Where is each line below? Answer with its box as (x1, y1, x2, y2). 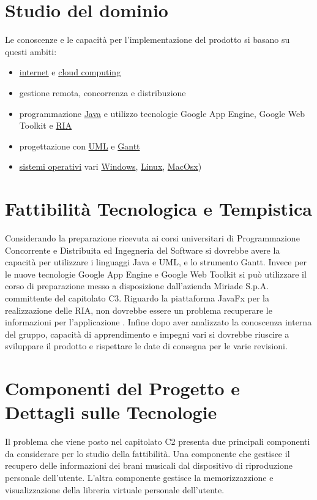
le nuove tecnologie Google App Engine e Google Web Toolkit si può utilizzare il (5, 267, 307, 280)
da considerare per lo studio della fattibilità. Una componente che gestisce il (5, 447, 290, 460)
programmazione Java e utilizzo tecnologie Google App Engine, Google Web (19, 107, 305, 119)
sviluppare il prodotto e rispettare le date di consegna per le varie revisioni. (5, 339, 288, 352)
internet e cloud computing (19, 66, 121, 78)
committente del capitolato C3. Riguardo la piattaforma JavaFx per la (5, 291, 269, 304)
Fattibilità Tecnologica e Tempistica (5, 196, 313, 221)
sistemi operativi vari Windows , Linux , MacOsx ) (19, 160, 202, 173)
